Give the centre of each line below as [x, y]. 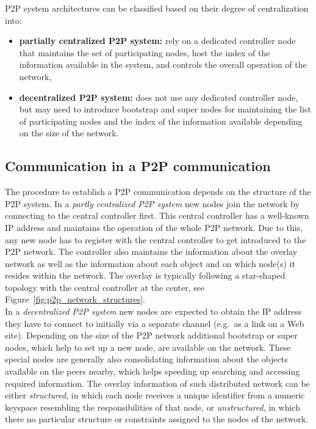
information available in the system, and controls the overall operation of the [163, 64]
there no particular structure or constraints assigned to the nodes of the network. [156, 419]
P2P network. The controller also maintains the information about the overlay [151, 251]
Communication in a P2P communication [138, 166]
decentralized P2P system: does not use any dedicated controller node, [159, 97]
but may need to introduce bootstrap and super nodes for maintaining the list [165, 109]
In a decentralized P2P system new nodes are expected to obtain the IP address [153, 311]
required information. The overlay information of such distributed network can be [157, 383]
